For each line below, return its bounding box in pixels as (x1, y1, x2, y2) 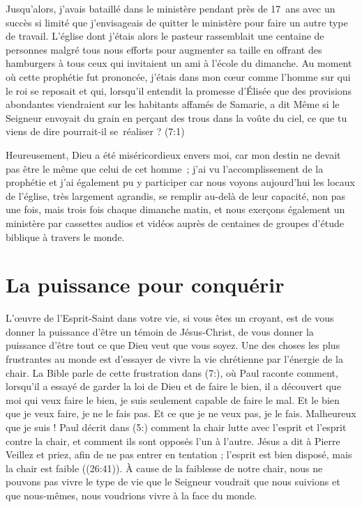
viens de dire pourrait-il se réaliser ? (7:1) (6, 124, 185, 139)
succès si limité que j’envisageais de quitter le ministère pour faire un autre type (6, 15, 348, 29)
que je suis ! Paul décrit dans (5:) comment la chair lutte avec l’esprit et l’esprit (6, 419, 347, 434)
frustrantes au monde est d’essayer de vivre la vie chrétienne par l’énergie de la (6, 352, 344, 366)
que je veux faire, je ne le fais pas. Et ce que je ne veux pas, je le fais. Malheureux (6, 406, 356, 421)
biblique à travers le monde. (6, 229, 125, 244)
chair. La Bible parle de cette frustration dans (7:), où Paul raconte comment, (6, 365, 338, 380)
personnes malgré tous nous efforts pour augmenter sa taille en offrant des (6, 42, 322, 56)
